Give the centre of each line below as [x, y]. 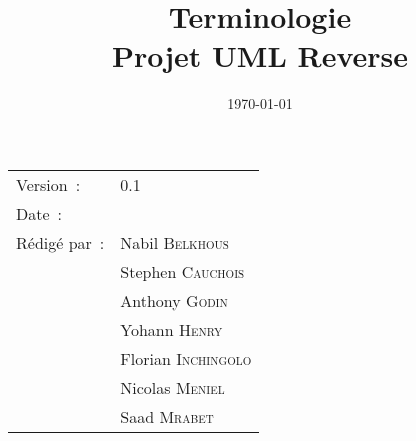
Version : [48, 184]
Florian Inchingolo [186, 358]
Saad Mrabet [167, 416]
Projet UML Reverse [260, 55]
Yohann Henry [171, 329]
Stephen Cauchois [182, 271]
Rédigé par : [60, 242]
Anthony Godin [174, 300]
